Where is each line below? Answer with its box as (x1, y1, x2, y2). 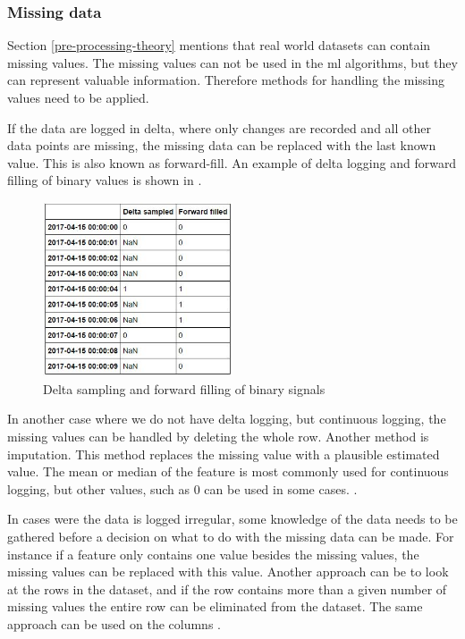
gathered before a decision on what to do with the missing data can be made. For (7, 526, 454, 545)
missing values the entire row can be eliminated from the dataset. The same (7, 597, 423, 616)
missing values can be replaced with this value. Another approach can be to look (7, 562, 449, 581)
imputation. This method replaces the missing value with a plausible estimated (7, 444, 440, 463)
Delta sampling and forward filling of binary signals (43, 379, 325, 398)
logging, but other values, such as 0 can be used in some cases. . (7, 479, 358, 498)
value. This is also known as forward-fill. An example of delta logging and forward (7, 153, 457, 172)
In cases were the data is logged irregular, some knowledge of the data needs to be (7, 509, 458, 528)
